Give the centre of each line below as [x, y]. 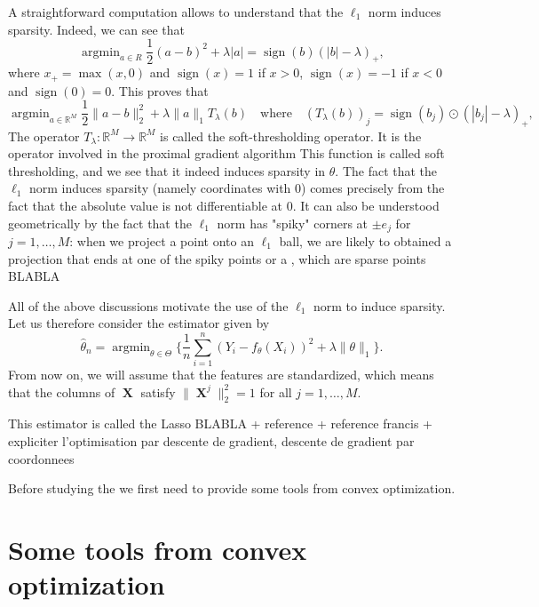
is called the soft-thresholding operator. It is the [291, 136]
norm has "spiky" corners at [293, 223]
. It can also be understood [366, 205]
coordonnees [41, 458]
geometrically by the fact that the [100, 223]
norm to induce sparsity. [379, 305]
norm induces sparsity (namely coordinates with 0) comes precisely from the [237, 188]
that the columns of [62, 391]
